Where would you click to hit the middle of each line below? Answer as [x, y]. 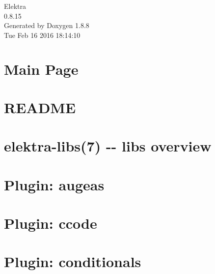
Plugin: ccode [51, 223]
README [40, 107]
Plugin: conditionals [73, 261]
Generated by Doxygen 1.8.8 [47, 25]
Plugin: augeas [54, 184]
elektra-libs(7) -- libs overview [108, 146]
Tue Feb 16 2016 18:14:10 [42, 35]
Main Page [41, 69]
